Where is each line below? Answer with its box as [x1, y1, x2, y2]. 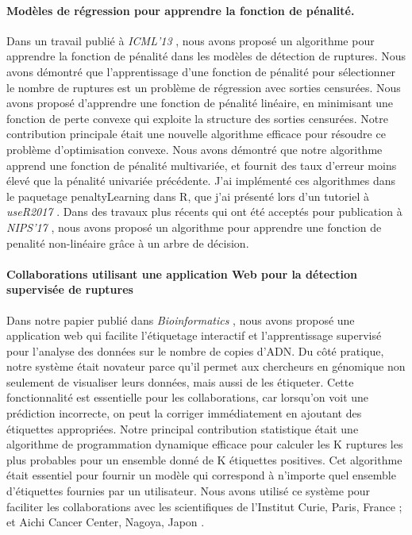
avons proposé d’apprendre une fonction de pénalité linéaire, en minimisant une [6, 94, 393, 111]
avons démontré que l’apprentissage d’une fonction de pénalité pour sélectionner [6, 63, 396, 79]
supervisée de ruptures [6, 281, 133, 298]
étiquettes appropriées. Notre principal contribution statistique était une [6, 420, 359, 437]
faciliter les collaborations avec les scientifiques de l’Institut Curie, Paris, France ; [6, 498, 402, 514]
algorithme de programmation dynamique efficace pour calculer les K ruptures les [6, 436, 403, 452]
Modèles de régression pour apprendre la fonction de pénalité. [6, 2, 355, 18]
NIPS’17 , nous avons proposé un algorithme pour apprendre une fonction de [6, 218, 382, 235]
